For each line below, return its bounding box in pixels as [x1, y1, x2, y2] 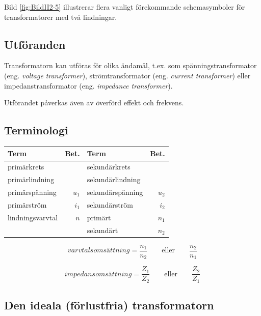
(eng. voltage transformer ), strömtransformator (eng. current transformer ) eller [4, 70, 251, 80]
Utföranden [4, 36, 66, 52]
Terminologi [4, 122, 68, 138]
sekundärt [87, 224, 118, 235]
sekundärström [87, 199, 133, 210]
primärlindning [8, 174, 55, 185]
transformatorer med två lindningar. [4, 11, 117, 22]
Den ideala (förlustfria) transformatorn [4, 297, 214, 313]
